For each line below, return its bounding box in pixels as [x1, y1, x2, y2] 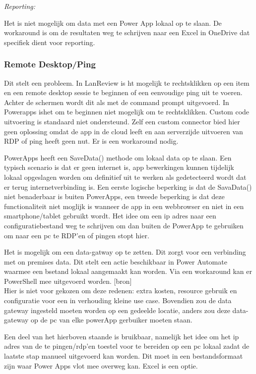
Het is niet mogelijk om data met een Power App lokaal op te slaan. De [4, 17, 222, 28]
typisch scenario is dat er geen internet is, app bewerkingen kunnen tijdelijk [4, 162, 234, 172]
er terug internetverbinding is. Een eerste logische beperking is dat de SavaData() [4, 181, 252, 192]
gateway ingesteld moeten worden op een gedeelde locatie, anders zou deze [4, 305, 230, 315]
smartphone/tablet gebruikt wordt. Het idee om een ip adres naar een [4, 211, 216, 221]
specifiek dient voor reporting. [4, 37, 95, 47]
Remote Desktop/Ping [4, 58, 96, 70]
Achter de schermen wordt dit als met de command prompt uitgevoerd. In [4, 97, 229, 107]
